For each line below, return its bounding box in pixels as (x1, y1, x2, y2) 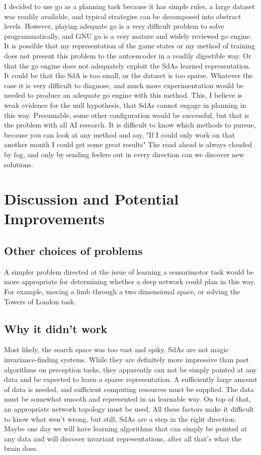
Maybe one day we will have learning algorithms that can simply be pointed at (4, 423, 247, 434)
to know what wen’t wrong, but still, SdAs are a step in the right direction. (4, 413, 237, 424)
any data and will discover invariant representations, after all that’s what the (4, 433, 241, 443)
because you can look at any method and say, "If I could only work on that (4, 129, 235, 140)
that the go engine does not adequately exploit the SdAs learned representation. (4, 60, 251, 71)
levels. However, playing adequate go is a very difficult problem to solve (4, 21, 224, 31)
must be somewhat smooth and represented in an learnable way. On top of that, (4, 394, 251, 404)
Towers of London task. (4, 296, 76, 306)
